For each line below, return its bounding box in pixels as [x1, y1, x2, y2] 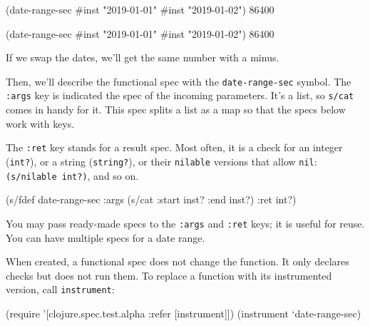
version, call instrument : [6, 282, 115, 297]
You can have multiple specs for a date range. [6, 230, 205, 245]
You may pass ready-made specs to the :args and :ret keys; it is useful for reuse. [6, 215, 365, 230]
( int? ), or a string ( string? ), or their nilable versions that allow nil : [6, 153, 317, 168]
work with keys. [6, 116, 75, 131]
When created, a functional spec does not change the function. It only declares [6, 254, 349, 269]
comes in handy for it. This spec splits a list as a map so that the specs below [6, 102, 346, 117]
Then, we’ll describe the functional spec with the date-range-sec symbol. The [6, 73, 351, 88]
